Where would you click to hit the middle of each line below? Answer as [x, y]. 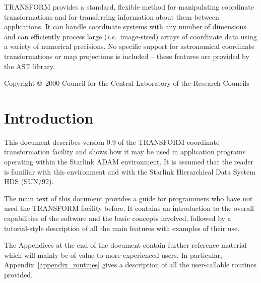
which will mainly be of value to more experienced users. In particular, [113, 254]
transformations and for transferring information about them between [112, 16]
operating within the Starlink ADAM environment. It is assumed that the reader [129, 162]
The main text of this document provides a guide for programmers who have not [128, 198]
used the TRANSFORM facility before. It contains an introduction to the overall [129, 208]
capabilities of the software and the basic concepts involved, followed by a [118, 218]
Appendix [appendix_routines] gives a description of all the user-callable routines [130, 265]
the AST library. [29, 66]
